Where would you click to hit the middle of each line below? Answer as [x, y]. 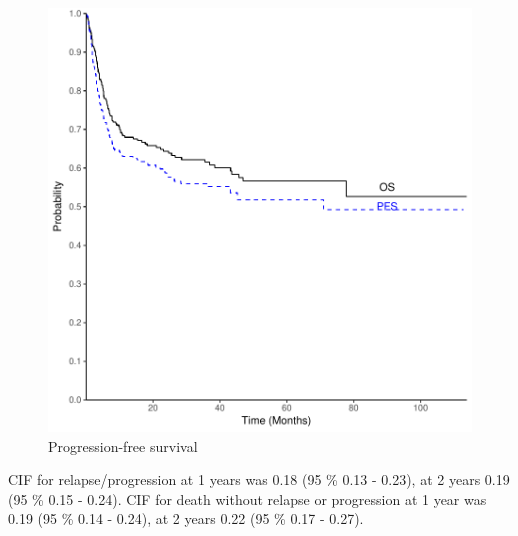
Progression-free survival [123, 445]
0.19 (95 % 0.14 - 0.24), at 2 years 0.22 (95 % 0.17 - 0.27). [186, 518]
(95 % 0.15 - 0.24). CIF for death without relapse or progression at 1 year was [247, 498]
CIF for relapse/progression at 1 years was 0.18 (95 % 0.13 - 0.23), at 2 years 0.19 [259, 479]
